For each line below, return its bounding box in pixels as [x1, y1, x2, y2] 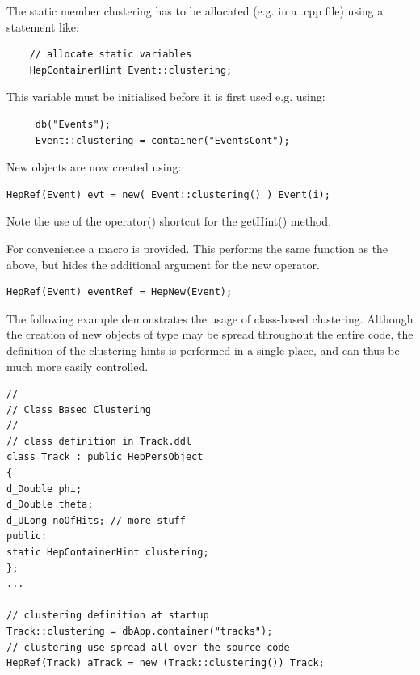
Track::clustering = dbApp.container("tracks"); [6, 626, 273, 637]
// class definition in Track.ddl [6, 435, 192, 447]
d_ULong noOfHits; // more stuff [6, 514, 186, 526]
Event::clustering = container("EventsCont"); [35, 134, 290, 146]
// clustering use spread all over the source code [6, 641, 290, 653]
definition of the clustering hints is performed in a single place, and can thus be [6, 341, 400, 358]
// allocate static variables [29, 49, 192, 61]
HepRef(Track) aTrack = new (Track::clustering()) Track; [6, 657, 325, 669]
